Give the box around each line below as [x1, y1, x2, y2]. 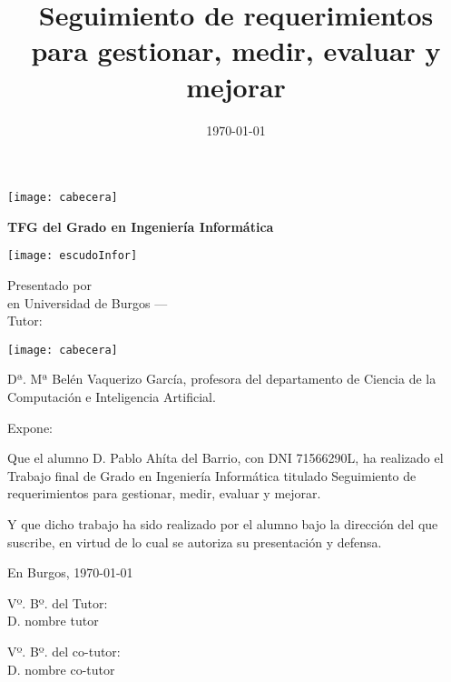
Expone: [7, 417, 53, 436]
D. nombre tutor [7, 611, 99, 630]
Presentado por [7, 276, 92, 294]
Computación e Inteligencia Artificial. [7, 387, 216, 406]
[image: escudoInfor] [7, 249, 138, 263]
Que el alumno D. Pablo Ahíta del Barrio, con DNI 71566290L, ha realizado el [7, 448, 444, 467]
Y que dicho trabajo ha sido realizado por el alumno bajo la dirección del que [7, 515, 438, 533]
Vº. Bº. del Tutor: [7, 593, 108, 612]
